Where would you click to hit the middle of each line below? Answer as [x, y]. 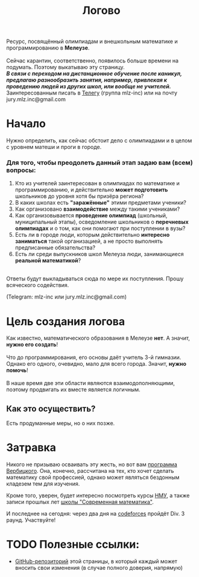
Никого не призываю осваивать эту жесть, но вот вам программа [92, 464]
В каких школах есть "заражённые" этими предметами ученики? [101, 203]
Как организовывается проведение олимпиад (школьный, [91, 216]
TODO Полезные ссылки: [73, 545]
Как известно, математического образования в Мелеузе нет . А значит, [98, 338]
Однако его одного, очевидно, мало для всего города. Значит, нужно [96, 364]
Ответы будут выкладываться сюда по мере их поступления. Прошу [95, 279]
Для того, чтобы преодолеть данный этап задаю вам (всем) [99, 163]
